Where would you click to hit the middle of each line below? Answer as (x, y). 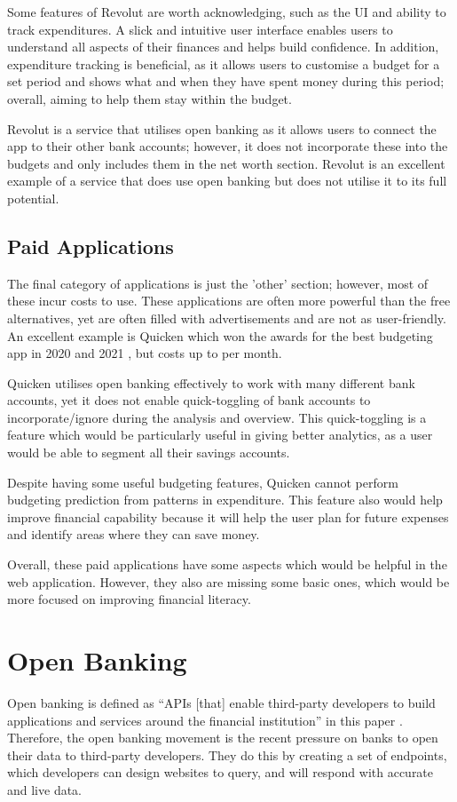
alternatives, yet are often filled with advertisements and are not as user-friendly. (227, 318)
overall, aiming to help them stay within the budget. (150, 98)
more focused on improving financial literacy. (129, 599)
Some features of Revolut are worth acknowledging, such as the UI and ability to (227, 12)
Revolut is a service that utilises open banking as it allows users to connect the (222, 128)
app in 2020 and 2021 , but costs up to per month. (145, 353)
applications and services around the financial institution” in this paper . (205, 720)
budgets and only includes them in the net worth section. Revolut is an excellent (226, 163)
